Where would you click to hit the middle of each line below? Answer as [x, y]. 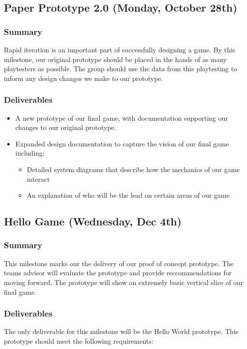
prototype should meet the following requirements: [79, 341]
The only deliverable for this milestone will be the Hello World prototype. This [121, 331]
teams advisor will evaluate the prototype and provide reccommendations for [118, 273]
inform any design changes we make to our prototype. [84, 78]
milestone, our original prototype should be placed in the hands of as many [116, 59]
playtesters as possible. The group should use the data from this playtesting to [121, 69]
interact [38, 179]
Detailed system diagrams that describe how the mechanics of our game [133, 169]
